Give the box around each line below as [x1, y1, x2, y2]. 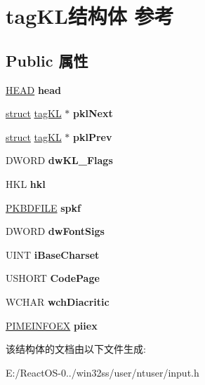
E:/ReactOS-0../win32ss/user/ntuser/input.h [6, 365, 199, 379]
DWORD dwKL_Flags [6, 153, 113, 168]
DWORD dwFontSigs [6, 224, 105, 238]
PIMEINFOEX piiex [6, 318, 98, 332]
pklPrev [73, 129, 112, 144]
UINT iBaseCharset [6, 247, 100, 262]
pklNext [73, 106, 113, 121]
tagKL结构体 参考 [6, 1, 174, 30]
